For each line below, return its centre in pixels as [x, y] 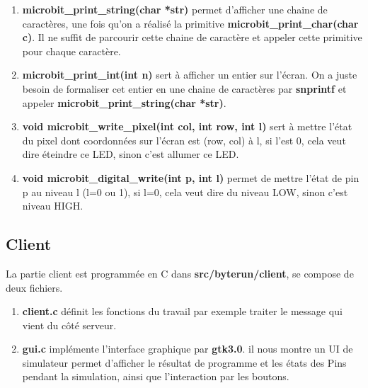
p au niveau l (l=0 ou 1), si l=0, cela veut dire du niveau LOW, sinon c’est [185, 192]
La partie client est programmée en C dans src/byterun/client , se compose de [180, 273]
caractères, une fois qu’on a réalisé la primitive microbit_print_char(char [190, 23]
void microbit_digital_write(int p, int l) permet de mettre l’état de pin [191, 177]
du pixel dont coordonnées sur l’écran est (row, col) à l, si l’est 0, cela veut [184, 140]
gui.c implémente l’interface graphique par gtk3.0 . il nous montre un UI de [188, 349]
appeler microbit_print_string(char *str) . [124, 102]
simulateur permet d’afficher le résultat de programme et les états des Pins [184, 362]
